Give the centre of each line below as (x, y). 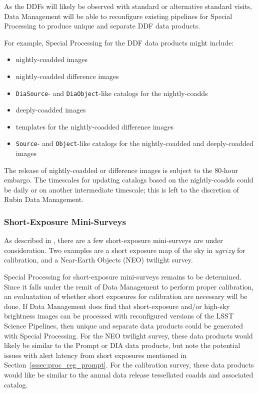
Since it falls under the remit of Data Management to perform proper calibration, (129, 286)
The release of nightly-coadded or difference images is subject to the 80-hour (121, 170)
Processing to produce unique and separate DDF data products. (102, 26)
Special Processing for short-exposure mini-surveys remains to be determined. (123, 277)
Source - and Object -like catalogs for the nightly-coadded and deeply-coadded (134, 143)
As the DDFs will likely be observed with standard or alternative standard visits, (128, 6)
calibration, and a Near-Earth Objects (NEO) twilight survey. (98, 260)
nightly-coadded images (51, 59)
